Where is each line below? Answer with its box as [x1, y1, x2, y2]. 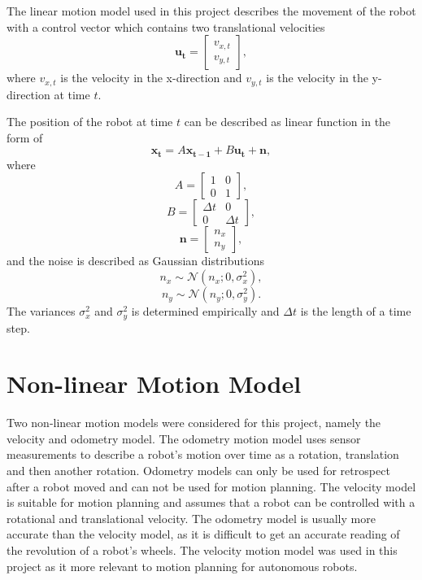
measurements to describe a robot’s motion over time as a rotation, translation [7, 446, 399, 463]
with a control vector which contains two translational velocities [7, 18, 325, 35]
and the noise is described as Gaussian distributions [7, 252, 264, 269]
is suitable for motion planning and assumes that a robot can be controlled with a [7, 494, 415, 511]
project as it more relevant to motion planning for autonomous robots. [7, 557, 358, 574]
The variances [7, 303, 76, 320]
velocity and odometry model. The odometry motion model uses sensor [7, 430, 361, 447]
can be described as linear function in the [184, 113, 391, 130]
